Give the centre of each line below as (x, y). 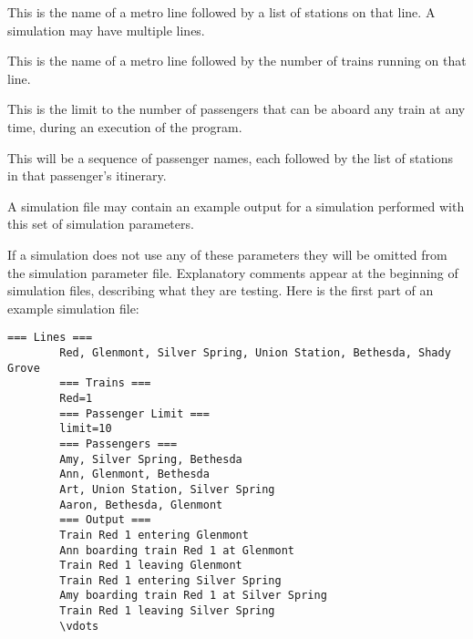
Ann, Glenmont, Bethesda (134, 474)
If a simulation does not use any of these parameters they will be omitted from (227, 254)
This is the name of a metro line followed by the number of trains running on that (237, 61)
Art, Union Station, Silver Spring (167, 489)
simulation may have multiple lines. (106, 30)
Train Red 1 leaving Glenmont (151, 566)
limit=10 (86, 429)
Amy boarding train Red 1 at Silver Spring (193, 596)
